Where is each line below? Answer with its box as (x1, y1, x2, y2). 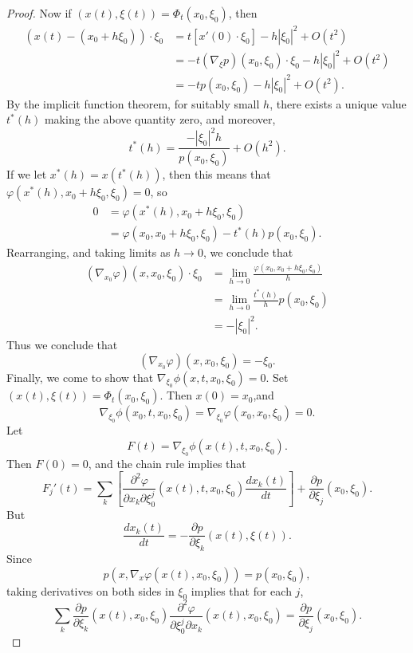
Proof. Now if (6, 5, 72, 21)
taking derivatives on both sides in (6, 582, 175, 599)
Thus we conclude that (6, 336, 118, 353)
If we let (6, 166, 47, 183)
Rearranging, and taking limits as (6, 244, 171, 261)
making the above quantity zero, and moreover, (44, 111, 276, 128)
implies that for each (191, 582, 292, 599)
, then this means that (162, 166, 271, 183)
